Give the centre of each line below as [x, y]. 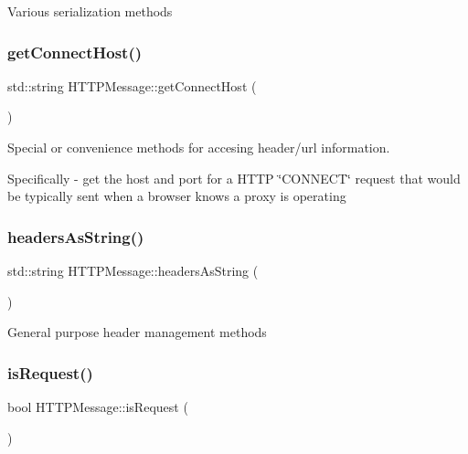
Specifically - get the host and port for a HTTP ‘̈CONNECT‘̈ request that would [234, 178]
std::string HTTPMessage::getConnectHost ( [132, 85]
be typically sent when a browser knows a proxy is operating [177, 196]
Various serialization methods [90, 11]
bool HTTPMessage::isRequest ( [98, 406]
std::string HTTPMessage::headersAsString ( [133, 270]
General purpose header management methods [137, 332]
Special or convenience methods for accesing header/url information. [199, 147]
